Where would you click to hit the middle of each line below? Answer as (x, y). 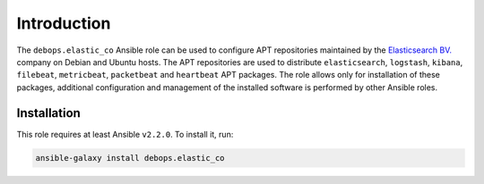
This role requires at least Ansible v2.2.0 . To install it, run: (125, 134)
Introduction (64, 23)
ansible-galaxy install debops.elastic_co (130, 158)
